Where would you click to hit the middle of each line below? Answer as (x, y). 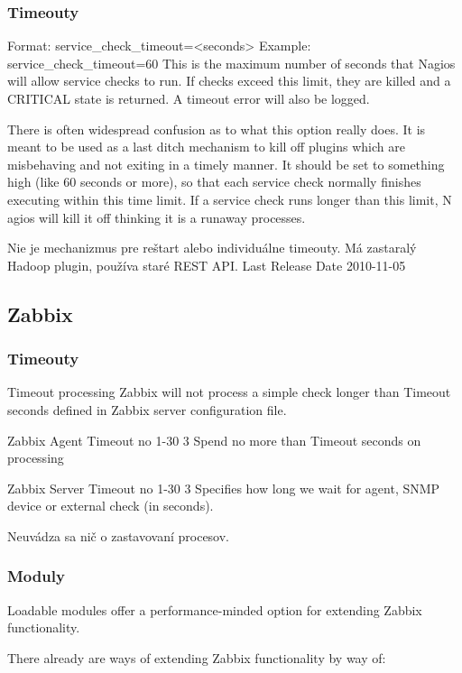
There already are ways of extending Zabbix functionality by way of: (197, 657)
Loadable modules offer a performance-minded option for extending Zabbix (215, 609)
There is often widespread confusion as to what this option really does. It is (217, 129)
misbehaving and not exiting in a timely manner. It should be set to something (226, 164)
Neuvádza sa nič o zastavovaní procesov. (119, 535)
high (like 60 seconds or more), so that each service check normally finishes (214, 182)
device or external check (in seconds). (111, 506)
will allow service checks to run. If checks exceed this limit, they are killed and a (229, 81)
